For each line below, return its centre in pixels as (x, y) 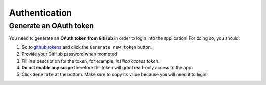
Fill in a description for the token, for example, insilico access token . (90, 61)
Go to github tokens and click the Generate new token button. (87, 47)
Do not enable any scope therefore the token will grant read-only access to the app (106, 67)
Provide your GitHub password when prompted (69, 54)
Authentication (41, 13)
